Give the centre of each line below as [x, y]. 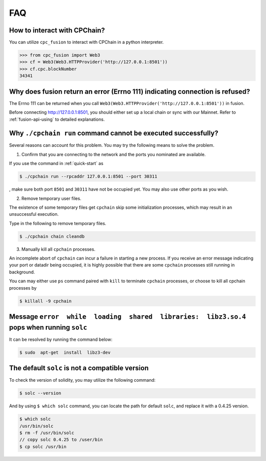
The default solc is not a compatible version [79, 368]
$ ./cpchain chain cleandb [52, 236]
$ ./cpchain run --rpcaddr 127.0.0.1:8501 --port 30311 [88, 177]
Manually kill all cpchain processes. [58, 249]
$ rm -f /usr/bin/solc [47, 433]
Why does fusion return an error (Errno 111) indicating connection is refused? [130, 91]
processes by [23, 288]
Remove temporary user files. [51, 198]
